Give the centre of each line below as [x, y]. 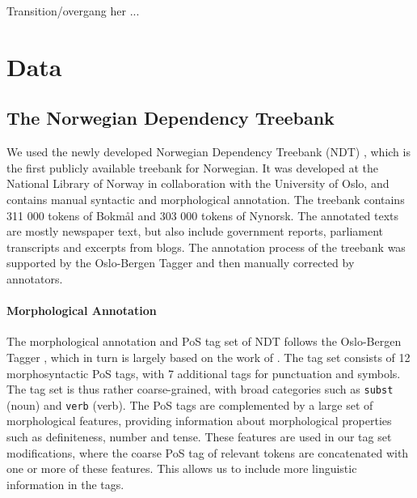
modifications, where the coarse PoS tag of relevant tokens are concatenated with [208, 452]
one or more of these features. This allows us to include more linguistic [182, 468]
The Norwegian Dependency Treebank [171, 118]
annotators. [35, 278]
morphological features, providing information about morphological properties [199, 421]
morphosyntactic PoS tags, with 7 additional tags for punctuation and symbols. [204, 373]
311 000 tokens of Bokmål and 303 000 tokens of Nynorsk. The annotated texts [203, 215]
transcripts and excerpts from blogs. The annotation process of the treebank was [206, 247]
